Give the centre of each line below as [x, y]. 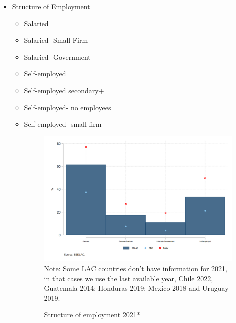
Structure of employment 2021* [92, 315]
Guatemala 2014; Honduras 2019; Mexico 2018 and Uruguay [136, 288]
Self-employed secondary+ [64, 90]
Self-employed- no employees [68, 107]
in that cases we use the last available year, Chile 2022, [128, 278]
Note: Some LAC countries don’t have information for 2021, [135, 269]
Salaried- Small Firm [56, 40]
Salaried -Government [57, 57]
